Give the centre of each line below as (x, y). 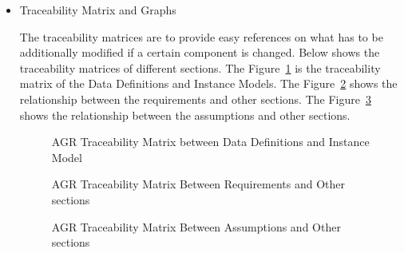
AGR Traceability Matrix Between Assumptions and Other (196, 226)
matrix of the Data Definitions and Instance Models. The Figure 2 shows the (208, 83)
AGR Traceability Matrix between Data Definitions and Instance (210, 142)
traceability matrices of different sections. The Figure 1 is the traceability (200, 67)
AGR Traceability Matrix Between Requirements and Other (198, 184)
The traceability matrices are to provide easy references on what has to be (201, 36)
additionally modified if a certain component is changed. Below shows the (200, 52)
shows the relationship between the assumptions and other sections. (185, 115)
